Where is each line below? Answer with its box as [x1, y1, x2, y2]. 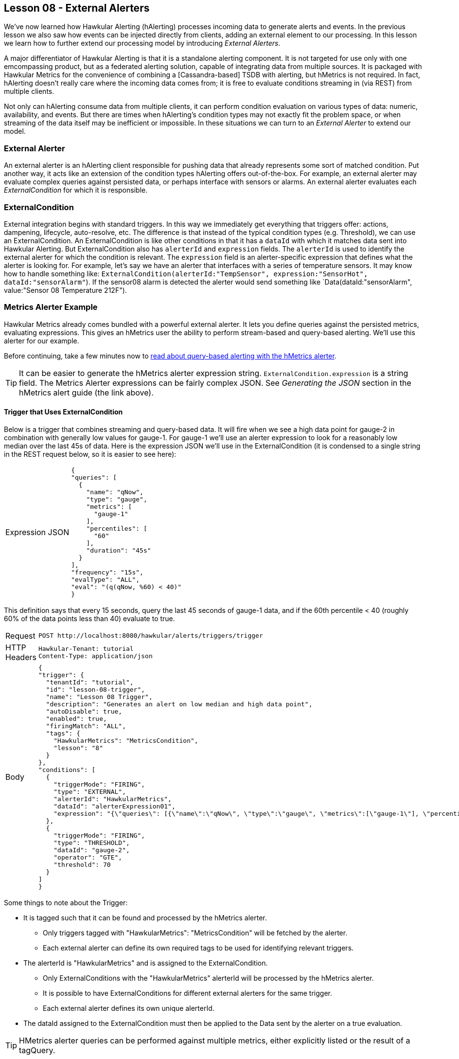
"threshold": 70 [53, 861, 111, 868]
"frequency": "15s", [71, 568, 143, 576]
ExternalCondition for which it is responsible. [4, 186, 148, 195]
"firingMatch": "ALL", [46, 722, 126, 730]
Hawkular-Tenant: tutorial [38, 645, 134, 652]
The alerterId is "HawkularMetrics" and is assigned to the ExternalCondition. [23, 958, 268, 967]
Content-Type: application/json [38, 652, 153, 660]
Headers [5, 652, 36, 662]
